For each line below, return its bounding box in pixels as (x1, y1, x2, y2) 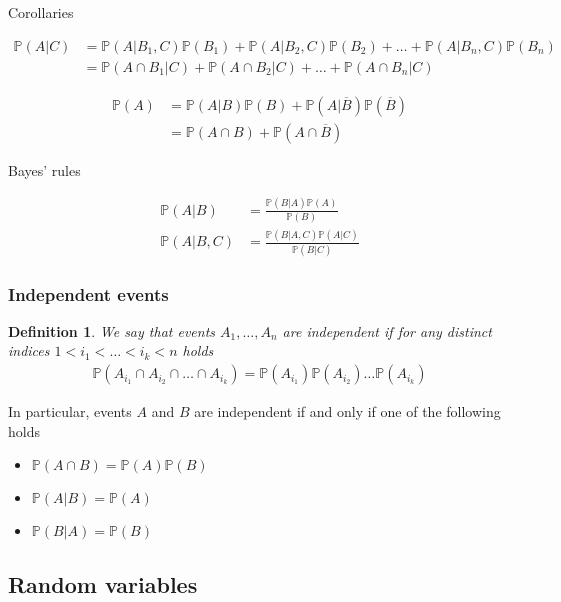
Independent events (8, 281, 169, 306)
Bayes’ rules (8, 159, 81, 180)
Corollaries (8, 2, 74, 22)
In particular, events (8, 401, 132, 422)
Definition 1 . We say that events (8, 320, 216, 341)
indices (8, 340, 50, 361)
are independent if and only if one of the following (194, 401, 501, 422)
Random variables (8, 568, 198, 599)
